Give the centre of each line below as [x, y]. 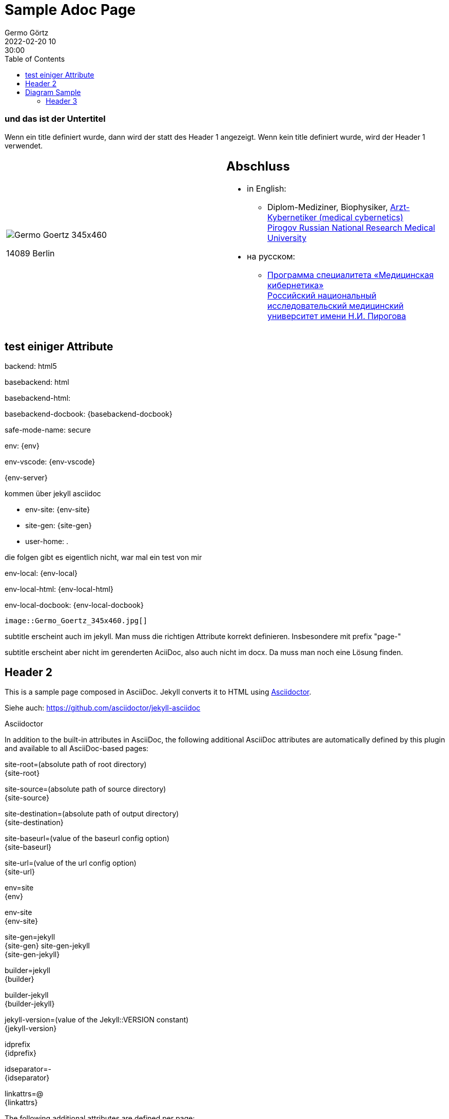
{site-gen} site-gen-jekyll [47, 946]
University [287, 238]
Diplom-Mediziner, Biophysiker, [328, 207]
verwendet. [24, 145]
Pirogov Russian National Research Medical [351, 228]
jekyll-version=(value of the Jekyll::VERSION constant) [97, 1020]
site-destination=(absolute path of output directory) [92, 814]
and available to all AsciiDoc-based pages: [77, 749]
